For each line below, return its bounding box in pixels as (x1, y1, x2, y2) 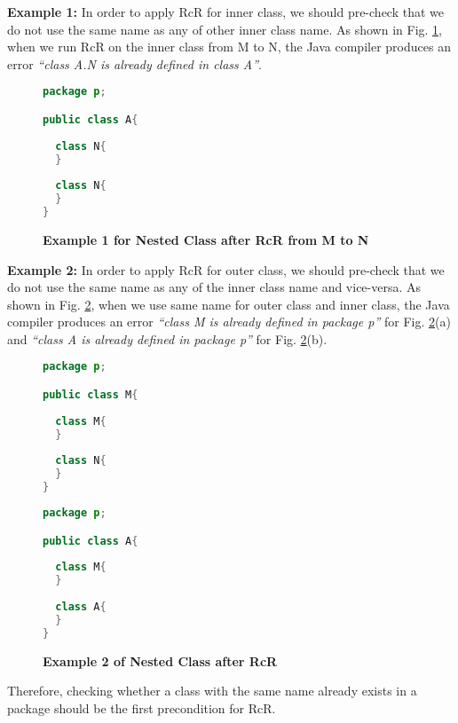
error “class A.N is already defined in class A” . (7, 54, 262, 73)
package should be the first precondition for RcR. (7, 698, 276, 717)
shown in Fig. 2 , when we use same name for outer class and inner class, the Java (7, 295, 450, 313)
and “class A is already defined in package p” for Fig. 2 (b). (7, 329, 328, 348)
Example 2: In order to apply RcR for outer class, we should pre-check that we (7, 260, 445, 279)
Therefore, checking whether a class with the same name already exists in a (7, 681, 417, 700)
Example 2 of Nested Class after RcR (43, 651, 278, 670)
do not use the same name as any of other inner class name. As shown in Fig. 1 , (7, 20, 442, 38)
